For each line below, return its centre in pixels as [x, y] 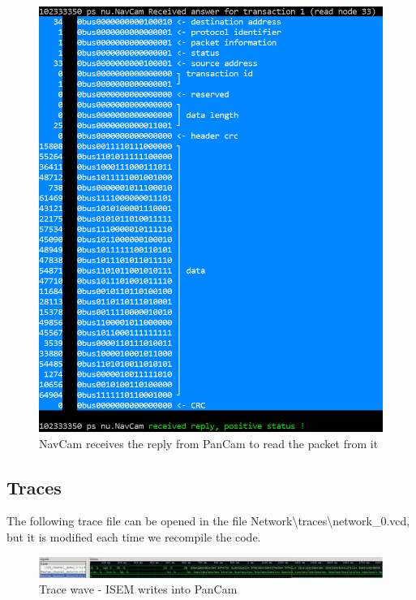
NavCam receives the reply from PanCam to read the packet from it [209, 443]
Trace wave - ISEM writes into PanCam [138, 589]
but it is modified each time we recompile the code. [134, 536]
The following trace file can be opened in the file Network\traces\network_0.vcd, [208, 521]
